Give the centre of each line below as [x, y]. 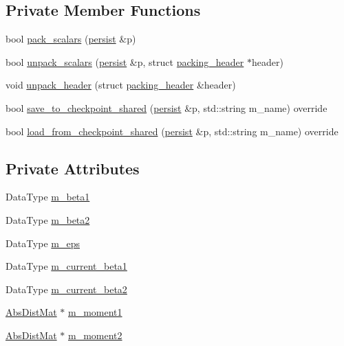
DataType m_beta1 [48, 197]
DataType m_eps [43, 243]
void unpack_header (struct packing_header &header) [121, 85]
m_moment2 [95, 335]
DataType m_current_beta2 [66, 289]
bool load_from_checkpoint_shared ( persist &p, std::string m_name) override [172, 131]
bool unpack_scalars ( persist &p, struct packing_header [125, 61]
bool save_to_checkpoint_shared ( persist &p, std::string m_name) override [166, 107]
